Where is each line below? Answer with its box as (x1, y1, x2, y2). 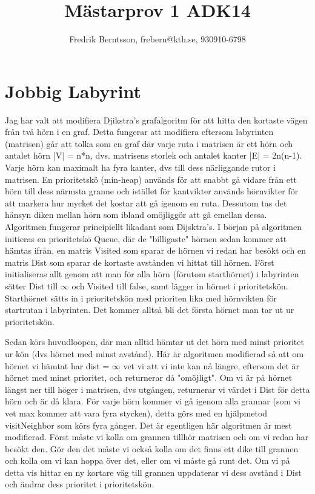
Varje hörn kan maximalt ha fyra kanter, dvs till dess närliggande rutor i (5, 161, 276, 174)
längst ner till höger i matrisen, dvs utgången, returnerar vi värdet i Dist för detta (5, 383, 310, 395)
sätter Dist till (5, 279, 58, 292)
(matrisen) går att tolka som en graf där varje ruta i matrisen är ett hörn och (5, 137, 293, 150)
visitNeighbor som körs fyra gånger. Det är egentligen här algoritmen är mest (5, 418, 292, 431)
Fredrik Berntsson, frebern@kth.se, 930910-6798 (69, 33, 246, 45)
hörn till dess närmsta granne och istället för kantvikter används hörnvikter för (5, 185, 299, 197)
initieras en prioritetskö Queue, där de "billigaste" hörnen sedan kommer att (5, 232, 287, 245)
